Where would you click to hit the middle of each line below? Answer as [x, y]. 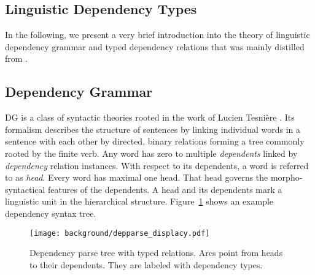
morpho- [286, 177]
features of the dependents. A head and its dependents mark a [165, 189]
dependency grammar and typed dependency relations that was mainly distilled [155, 46]
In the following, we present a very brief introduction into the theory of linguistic [157, 35]
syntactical [25, 189]
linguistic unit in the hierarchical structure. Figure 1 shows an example [139, 201]
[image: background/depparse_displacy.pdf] [120, 233]
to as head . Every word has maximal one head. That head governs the [137, 177]
